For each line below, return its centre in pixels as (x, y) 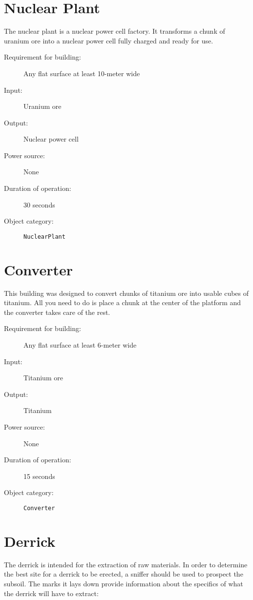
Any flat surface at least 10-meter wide (82, 73)
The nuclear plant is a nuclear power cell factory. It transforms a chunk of (115, 31)
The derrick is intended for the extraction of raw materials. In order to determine (126, 564)
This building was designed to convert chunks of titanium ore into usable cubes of (126, 293)
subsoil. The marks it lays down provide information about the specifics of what (124, 583)
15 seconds (39, 476)
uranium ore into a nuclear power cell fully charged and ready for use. (109, 40)
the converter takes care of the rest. (57, 312)
